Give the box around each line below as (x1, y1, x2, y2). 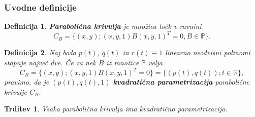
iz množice (106, 57, 139, 67)
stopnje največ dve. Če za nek (4, 57, 96, 67)
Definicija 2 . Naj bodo (4, 47, 76, 58)
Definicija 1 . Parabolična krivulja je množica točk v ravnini (4, 21, 202, 31)
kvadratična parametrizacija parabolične (113, 76, 250, 87)
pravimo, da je (4, 76, 49, 87)
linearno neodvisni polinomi (165, 47, 250, 58)
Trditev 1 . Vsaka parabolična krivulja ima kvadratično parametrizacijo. (4, 103, 228, 114)
